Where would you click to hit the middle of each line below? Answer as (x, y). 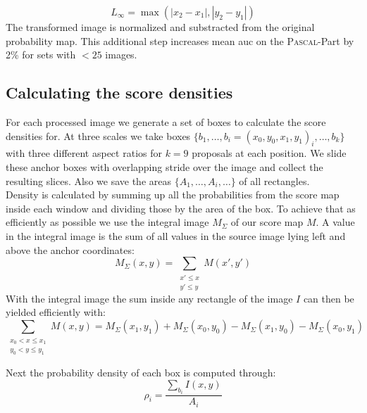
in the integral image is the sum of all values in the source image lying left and (176, 235)
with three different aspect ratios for (84, 153)
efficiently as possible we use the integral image (107, 222)
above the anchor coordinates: (70, 249)
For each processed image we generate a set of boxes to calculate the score (166, 121)
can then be (329, 298)
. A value (335, 222)
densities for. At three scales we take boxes (98, 135)
